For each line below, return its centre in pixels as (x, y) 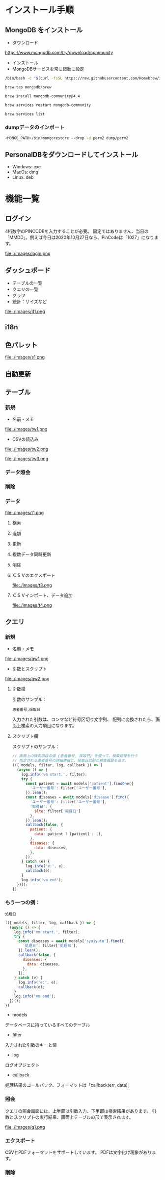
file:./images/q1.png (25, 1127)
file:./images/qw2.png (27, 679)
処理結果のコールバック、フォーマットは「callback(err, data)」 (69, 1085)
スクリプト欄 (25, 736)
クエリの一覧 (25, 289)
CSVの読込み (25, 439)
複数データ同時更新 (32, 554)
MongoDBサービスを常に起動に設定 (48, 69)
